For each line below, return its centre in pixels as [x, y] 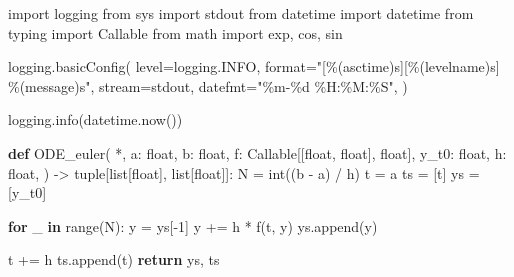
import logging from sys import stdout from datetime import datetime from [241, 13]
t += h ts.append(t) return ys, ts [114, 259]
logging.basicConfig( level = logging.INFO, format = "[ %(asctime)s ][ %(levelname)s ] [254, 66]
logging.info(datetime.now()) [95, 119]
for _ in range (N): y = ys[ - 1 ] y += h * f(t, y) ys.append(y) [193, 225]
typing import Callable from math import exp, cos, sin [175, 32]
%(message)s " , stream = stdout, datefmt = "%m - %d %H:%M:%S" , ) [208, 85]
